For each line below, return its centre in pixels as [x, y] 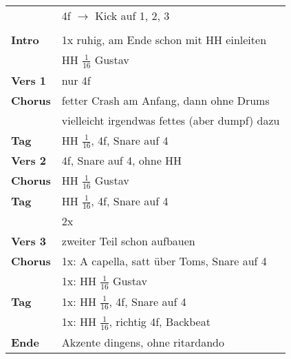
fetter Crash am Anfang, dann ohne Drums [165, 100]
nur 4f [76, 80]
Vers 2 [29, 161]
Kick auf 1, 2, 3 [132, 16]
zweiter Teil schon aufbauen [128, 241]
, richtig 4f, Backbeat [160, 322]
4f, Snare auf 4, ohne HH [122, 161]
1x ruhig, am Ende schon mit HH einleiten [164, 40]
